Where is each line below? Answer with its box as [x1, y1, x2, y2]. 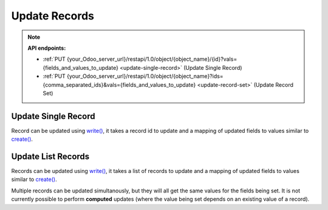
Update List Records [11, 152, 90, 161]
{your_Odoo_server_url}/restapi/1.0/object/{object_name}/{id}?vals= [67, 55, 237, 63]
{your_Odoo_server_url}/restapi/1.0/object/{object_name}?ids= [67, 73, 224, 80]
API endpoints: [27, 44, 66, 52]
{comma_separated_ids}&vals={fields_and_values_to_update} [43, 81, 196, 88]
